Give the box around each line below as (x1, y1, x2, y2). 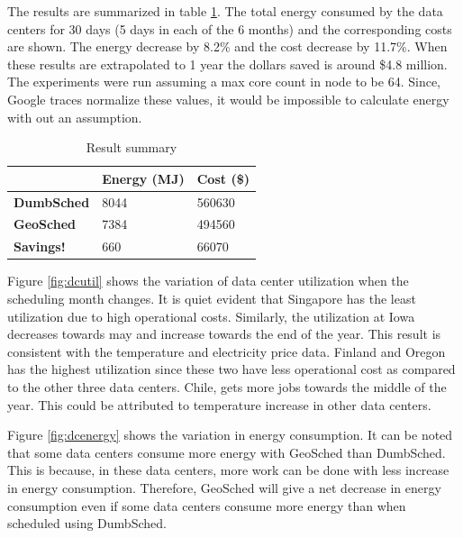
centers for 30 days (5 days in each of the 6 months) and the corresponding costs (7, 19, 452, 38)
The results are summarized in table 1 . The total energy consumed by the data (7, 2, 443, 20)
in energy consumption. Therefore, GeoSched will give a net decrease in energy (7, 478, 441, 497)
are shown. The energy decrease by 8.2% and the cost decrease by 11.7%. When (7, 37, 448, 56)
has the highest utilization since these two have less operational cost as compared (7, 360, 456, 378)
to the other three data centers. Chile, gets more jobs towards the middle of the (7, 377, 447, 396)
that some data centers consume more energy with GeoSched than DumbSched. (7, 442, 446, 461)
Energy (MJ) (102, 169, 185, 187)
